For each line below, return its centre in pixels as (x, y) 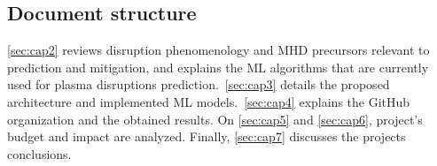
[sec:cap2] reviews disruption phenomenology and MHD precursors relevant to (218, 50)
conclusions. (39, 153)
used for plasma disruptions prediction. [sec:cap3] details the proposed (199, 84)
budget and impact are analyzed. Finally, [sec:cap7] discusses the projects (207, 136)
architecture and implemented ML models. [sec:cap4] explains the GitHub (209, 101)
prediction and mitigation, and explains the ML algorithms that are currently (218, 67)
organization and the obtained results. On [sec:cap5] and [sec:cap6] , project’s (215, 119)
